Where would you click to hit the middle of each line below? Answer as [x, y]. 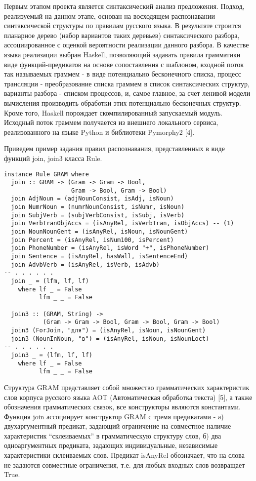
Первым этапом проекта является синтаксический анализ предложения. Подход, [124, 6]
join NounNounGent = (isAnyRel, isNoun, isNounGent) [100, 232]
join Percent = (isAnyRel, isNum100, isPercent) [92, 240]
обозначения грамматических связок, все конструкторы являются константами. [122, 407]
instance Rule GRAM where [46, 174]
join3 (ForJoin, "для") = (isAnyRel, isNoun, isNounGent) [108, 330]
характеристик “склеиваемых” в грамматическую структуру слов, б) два [113, 435]
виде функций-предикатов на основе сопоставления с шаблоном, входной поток [124, 64]
